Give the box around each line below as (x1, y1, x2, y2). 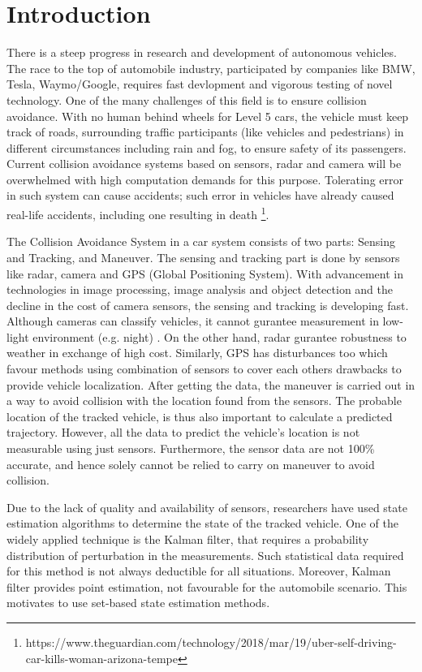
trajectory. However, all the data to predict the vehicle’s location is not (6, 424, 360, 441)
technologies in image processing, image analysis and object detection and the (6, 281, 394, 298)
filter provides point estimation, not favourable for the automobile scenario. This (6, 578, 407, 595)
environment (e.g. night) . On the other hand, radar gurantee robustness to (32, 328, 407, 345)
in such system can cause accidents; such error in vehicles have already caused (6, 187, 394, 204)
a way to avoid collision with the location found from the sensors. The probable (6, 392, 402, 409)
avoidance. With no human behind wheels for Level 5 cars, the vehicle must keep (6, 107, 409, 124)
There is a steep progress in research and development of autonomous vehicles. (6, 44, 397, 61)
